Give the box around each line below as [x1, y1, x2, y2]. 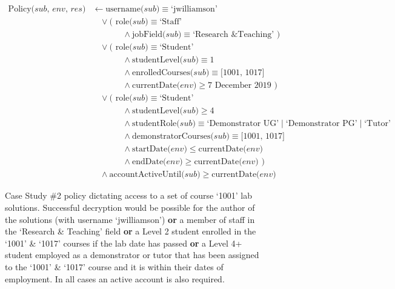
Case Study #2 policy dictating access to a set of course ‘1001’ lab [5, 189, 252, 202]
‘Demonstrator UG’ [207, 119, 279, 128]
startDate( [131, 145, 171, 154]
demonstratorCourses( [131, 132, 214, 141]
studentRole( [131, 119, 180, 128]
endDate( [131, 158, 167, 167]
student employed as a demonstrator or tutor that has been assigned [5, 248, 259, 261]
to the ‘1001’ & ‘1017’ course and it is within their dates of [5, 261, 224, 273]
